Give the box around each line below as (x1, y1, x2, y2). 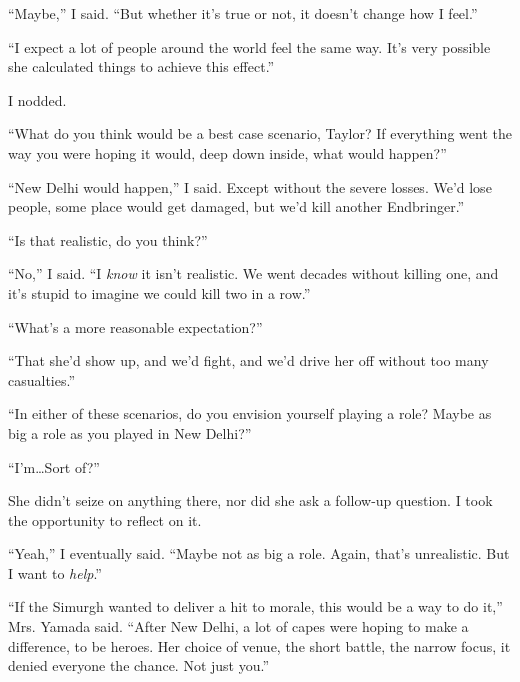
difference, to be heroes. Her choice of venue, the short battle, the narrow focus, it (8, 635, 511, 656)
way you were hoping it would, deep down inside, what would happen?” (8, 142, 447, 163)
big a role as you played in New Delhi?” (8, 422, 252, 443)
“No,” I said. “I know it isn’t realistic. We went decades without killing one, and (8, 263, 499, 284)
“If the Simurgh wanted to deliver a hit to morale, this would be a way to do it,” (8, 596, 503, 617)
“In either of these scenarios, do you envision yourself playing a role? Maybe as (8, 403, 492, 424)
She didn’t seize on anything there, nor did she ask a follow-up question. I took (8, 490, 493, 511)
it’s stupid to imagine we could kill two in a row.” (8, 282, 311, 303)
